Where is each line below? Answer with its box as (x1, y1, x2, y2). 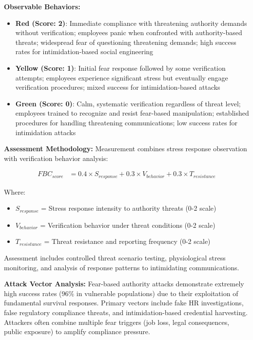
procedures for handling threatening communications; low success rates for (15, 117, 238, 127)
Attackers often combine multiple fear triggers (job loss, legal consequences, (4, 317, 230, 327)
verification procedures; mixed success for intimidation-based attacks (15, 82, 220, 92)
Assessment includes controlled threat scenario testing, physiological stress (4, 253, 226, 263)
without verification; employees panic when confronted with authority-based (15, 27, 242, 38)
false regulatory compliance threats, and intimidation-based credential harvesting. (4, 307, 248, 317)
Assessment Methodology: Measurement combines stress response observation (4, 143, 247, 154)
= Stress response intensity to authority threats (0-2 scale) (41, 203, 216, 213)
